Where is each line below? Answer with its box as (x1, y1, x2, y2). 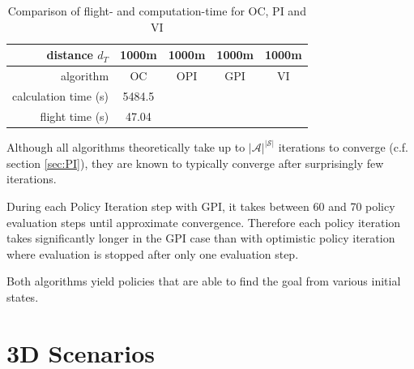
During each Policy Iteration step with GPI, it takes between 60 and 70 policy (6, 198, 395, 215)
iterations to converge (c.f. (278, 139, 409, 156)
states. (6, 289, 39, 305)
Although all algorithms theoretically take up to (6, 139, 245, 156)
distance (46, 46, 93, 63)
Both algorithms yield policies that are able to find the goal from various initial (6, 272, 401, 290)
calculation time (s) (12, 87, 109, 104)
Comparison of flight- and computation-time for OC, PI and (7, 2, 306, 19)
